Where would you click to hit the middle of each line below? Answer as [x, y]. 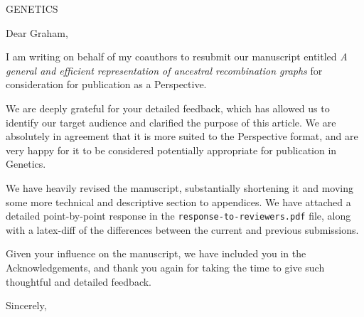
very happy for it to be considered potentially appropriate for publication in [171, 150]
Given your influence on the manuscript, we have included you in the [156, 253]
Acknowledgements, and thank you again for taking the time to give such [165, 267]
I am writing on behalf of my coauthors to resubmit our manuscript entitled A [177, 57]
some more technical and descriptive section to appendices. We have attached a [178, 202]
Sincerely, [26, 305]
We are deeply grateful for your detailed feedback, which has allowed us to [168, 108]
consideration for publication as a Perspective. [106, 84]
